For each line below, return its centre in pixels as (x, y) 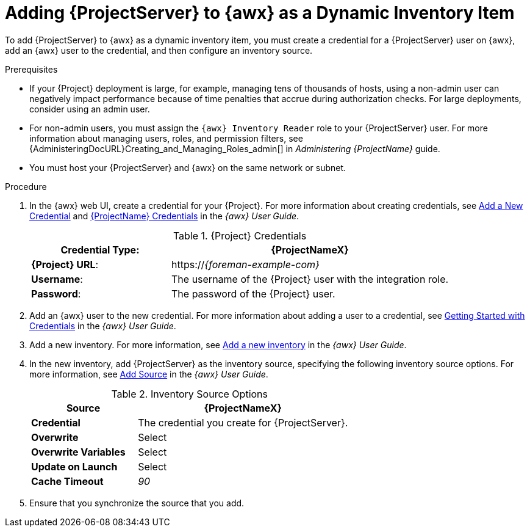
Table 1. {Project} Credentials (240, 235)
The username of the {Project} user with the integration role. (310, 279)
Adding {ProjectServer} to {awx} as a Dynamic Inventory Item (260, 13)
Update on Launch (74, 466)
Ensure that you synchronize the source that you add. (137, 503)
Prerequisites (31, 69)
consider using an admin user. (90, 109)
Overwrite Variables (78, 452)
